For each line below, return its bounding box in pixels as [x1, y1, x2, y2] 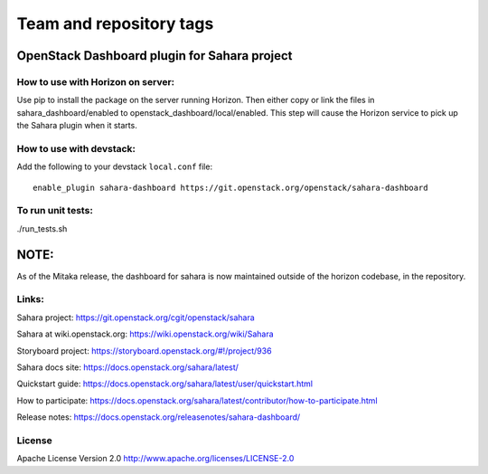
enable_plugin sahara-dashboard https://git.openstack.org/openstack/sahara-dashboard [33, 182, 428, 193]
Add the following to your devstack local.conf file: [16, 161, 212, 172]
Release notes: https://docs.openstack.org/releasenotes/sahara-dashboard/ [16, 412, 301, 422]
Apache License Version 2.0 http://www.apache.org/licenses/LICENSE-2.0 [16, 453, 295, 464]
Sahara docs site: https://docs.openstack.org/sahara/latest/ [16, 362, 239, 373]
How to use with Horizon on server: [16, 75, 175, 88]
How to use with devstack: [16, 142, 136, 155]
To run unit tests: [16, 204, 94, 217]
